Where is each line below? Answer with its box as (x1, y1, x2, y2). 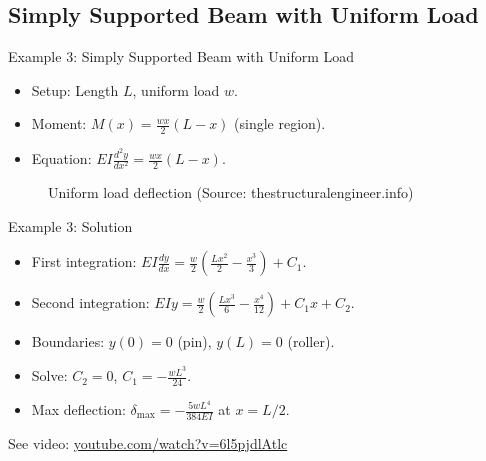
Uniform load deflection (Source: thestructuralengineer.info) (48, 182, 414, 203)
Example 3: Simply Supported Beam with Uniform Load (8, 46, 355, 67)
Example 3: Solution (8, 215, 133, 236)
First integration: (31, 251, 137, 272)
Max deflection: (31, 399, 126, 419)
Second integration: (31, 292, 150, 313)
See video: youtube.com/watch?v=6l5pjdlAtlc (8, 432, 288, 453)
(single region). (234, 113, 326, 134)
